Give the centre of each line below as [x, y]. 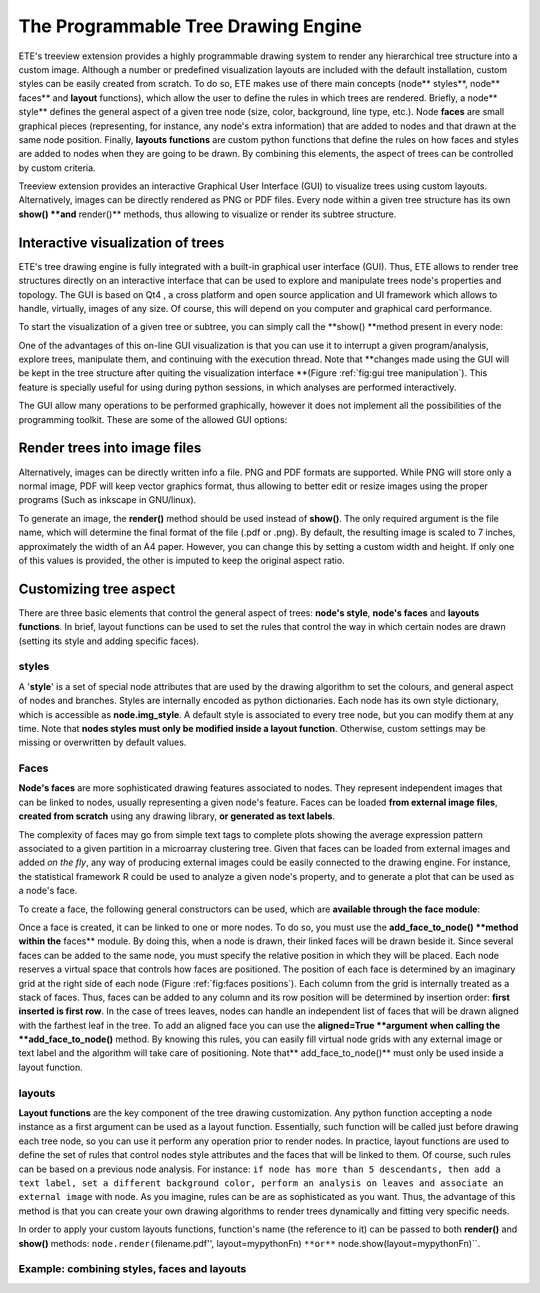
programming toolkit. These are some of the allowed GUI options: [153, 419]
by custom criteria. [57, 167]
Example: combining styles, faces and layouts [132, 1269]
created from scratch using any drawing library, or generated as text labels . [176, 816]
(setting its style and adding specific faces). [109, 641]
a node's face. [48, 891]
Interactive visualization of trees [121, 242]
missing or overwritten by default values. [102, 742]
